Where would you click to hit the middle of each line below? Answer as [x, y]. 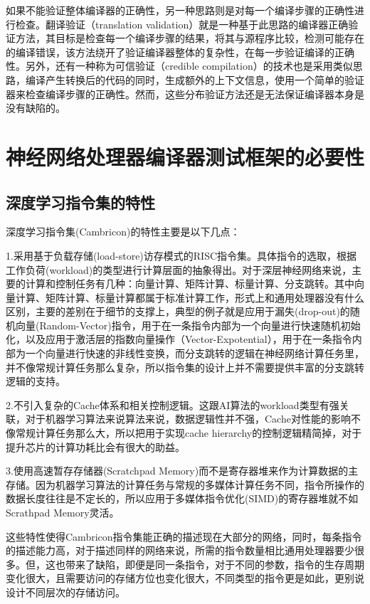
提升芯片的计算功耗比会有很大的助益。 [95, 446]
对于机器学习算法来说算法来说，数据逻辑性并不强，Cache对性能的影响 [188, 419]
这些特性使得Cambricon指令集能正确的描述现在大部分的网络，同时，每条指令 [184, 536]
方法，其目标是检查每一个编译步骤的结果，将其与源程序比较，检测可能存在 [190, 38]
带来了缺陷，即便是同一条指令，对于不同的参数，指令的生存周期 [215, 564]
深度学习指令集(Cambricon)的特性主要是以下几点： [123, 232]
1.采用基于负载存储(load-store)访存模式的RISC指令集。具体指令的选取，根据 [181, 255]
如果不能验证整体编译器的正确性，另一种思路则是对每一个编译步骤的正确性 [180, 10]
